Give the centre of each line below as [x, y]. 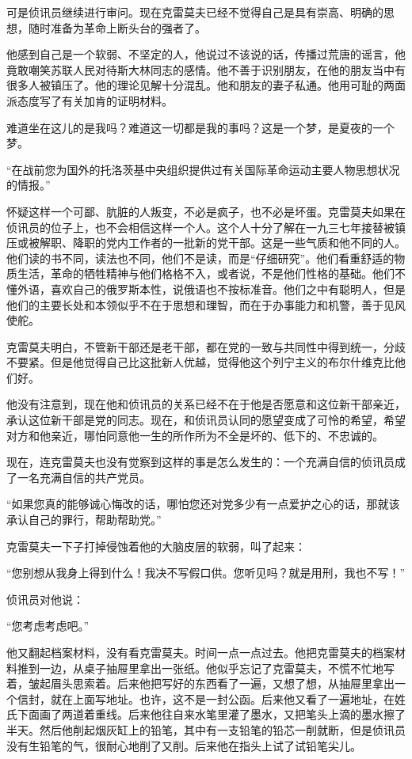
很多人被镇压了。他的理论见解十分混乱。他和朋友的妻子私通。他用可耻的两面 [206, 85]
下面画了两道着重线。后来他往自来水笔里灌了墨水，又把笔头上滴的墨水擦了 [211, 714]
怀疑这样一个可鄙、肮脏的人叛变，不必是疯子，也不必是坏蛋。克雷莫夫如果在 [206, 211]
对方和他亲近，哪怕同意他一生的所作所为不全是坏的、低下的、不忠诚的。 [195, 435]
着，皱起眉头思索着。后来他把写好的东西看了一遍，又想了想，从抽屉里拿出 [200, 683]
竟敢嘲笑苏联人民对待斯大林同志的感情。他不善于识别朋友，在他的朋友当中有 [206, 69]
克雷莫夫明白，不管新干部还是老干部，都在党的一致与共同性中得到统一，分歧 [206, 346]
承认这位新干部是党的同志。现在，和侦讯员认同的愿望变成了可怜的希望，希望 [206, 420]
